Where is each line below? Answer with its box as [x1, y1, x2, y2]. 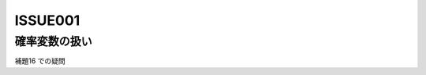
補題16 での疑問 [14, 56, 66, 66]
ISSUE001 [14, 12, 80, 29]
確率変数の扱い [14, 34, 92, 48]
